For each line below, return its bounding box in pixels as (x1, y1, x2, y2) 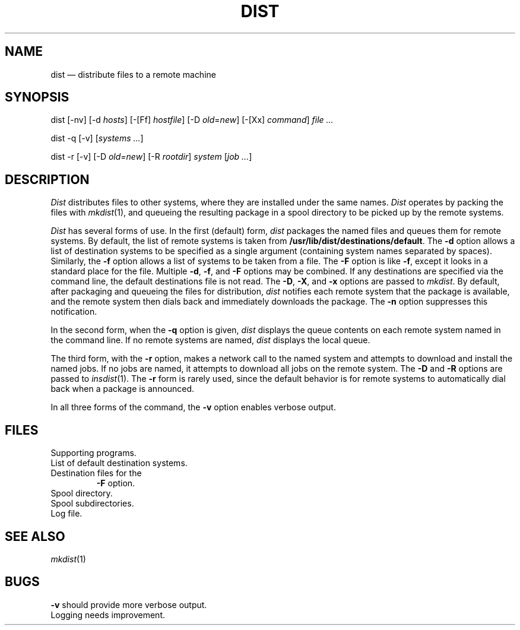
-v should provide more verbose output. (50, 599, 207, 610)
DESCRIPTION (5, 172, 90, 187)
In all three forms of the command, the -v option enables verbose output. (50, 402, 336, 413)
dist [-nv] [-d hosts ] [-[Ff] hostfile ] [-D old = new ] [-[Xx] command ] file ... (50, 115, 334, 125)
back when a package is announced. (50, 384, 195, 394)
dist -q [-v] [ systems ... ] (50, 133, 144, 144)
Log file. (50, 508, 83, 519)
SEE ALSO (5, 528, 65, 544)
